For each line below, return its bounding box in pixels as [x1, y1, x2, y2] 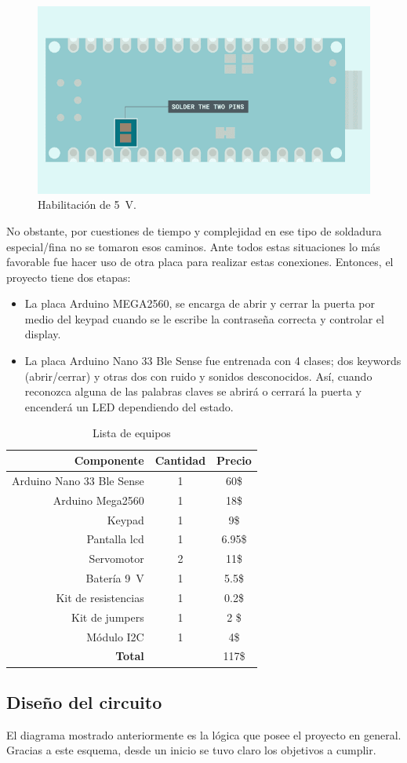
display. [24, 326, 61, 342]
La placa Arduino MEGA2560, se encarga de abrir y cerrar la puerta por [24, 295, 376, 312]
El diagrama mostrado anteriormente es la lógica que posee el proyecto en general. [6, 726, 402, 743]
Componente [74, 452, 144, 469]
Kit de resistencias [56, 589, 144, 605]
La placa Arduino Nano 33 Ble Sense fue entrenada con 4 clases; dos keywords [24, 352, 402, 369]
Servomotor [89, 550, 144, 567]
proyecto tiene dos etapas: [6, 268, 131, 285]
